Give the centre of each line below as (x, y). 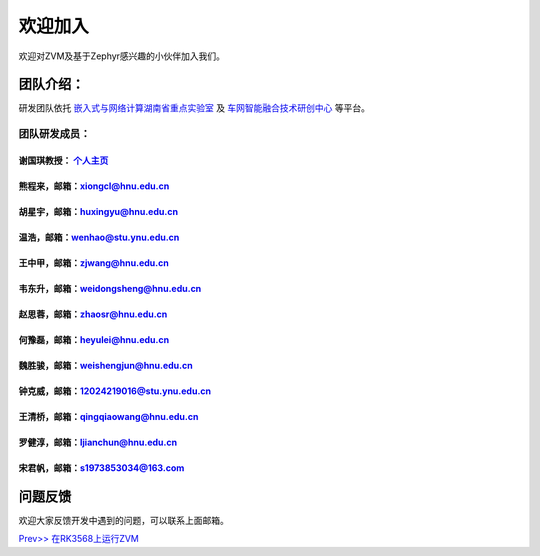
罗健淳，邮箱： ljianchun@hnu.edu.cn (98, 442)
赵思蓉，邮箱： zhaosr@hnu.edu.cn (93, 314)
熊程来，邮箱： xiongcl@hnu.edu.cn (94, 186)
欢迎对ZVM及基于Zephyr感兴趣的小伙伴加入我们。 (121, 56)
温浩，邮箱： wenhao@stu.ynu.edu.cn (99, 237)
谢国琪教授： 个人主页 (63, 161)
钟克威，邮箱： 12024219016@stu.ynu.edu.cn (115, 391)
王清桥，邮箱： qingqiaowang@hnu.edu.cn (108, 417)
